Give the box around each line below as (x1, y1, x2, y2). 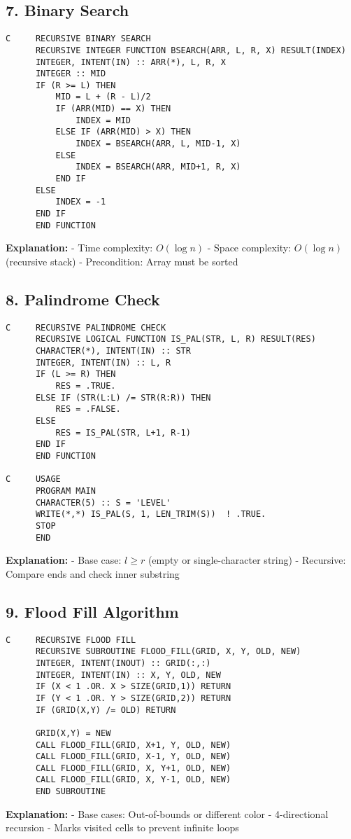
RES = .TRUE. (55, 381, 116, 391)
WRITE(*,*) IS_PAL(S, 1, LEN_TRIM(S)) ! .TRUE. (35, 509, 266, 520)
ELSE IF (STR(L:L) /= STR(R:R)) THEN (35, 392, 211, 403)
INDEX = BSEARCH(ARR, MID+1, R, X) (76, 162, 241, 172)
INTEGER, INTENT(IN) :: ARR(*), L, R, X (35, 57, 226, 67)
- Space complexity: (207, 240, 292, 255)
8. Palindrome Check (6, 288, 160, 310)
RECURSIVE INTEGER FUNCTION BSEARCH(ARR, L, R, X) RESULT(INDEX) (35, 45, 346, 55)
